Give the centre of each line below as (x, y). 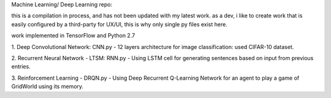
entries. (21, 67)
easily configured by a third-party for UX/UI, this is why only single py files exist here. (120, 24)
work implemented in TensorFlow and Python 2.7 (73, 36)
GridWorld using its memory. (48, 86)
